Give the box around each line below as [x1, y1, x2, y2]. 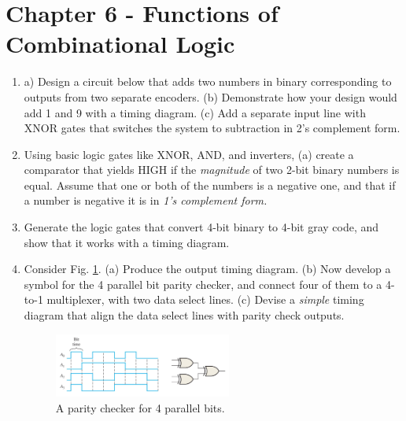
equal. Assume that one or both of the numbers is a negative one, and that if [24, 176, 396, 193]
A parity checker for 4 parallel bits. [55, 399, 225, 415]
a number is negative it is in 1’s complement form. [24, 192, 268, 209]
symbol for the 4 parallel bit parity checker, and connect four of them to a [24, 275, 382, 292]
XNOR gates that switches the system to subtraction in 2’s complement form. [24, 120, 400, 136]
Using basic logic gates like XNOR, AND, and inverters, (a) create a [24, 146, 354, 162]
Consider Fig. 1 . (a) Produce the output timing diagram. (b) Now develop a [24, 260, 391, 277]
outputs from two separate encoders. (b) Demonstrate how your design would [24, 88, 397, 105]
